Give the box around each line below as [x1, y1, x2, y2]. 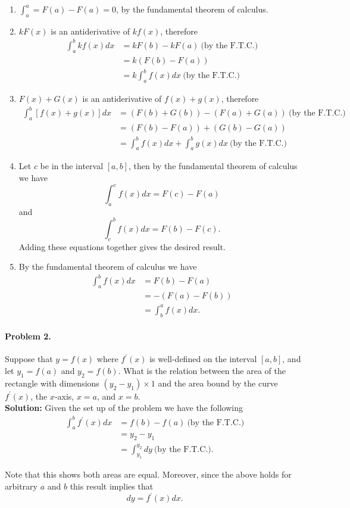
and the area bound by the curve [158, 376, 278, 389]
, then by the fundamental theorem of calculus [129, 160, 298, 172]
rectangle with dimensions [5, 376, 99, 389]
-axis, [54, 389, 74, 402]
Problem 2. [5, 330, 51, 342]
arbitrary [5, 480, 37, 493]
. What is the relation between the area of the [118, 364, 286, 376]
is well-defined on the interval [149, 353, 257, 365]
